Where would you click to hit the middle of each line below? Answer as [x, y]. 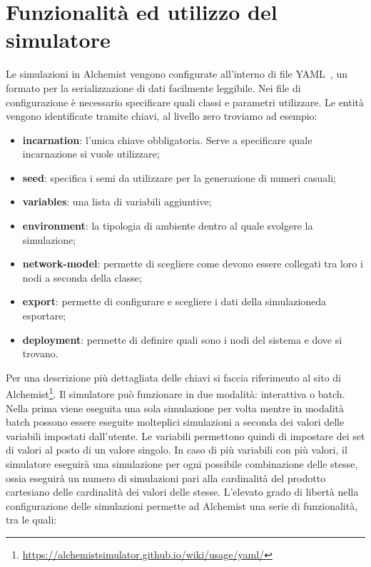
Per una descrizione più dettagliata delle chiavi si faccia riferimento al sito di [173, 377]
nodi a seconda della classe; [82, 277]
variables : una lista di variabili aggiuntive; [117, 201]
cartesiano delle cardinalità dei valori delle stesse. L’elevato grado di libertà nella [182, 492]
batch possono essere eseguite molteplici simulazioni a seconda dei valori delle [175, 422]
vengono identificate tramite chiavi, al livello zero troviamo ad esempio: [162, 116]
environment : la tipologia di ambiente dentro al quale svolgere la [168, 226]
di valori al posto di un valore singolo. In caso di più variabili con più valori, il [177, 450]
